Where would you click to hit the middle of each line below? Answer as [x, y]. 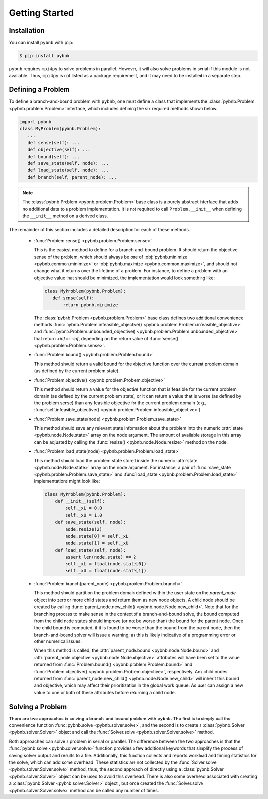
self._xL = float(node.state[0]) [106, 564]
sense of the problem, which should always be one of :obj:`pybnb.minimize [111, 257]
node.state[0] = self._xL [97, 536]
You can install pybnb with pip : [41, 43]
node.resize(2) [84, 529]
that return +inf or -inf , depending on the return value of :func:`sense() [106, 338]
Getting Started [42, 13]
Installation [27, 31]
